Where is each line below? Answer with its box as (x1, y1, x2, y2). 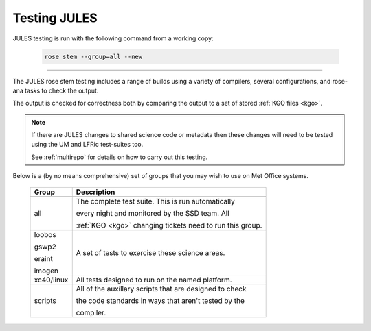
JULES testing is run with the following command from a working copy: (12, 34, 214, 42)
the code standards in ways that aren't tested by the (76, 295, 245, 305)
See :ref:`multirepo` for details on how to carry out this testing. (31, 153, 208, 161)
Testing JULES (12, 10, 98, 25)
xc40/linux (34, 275, 69, 284)
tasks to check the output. (24, 86, 99, 95)
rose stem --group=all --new (44, 52, 143, 60)
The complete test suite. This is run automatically (76, 196, 235, 206)
